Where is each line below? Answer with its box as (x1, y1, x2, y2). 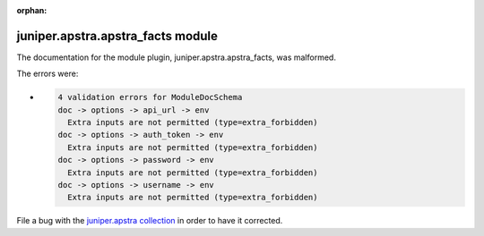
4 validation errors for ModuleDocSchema (57, 92, 243, 103)
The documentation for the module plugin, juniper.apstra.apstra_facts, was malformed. (16, 52, 336, 63)
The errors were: (16, 68, 79, 80)
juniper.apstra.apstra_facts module (16, 28, 219, 44)
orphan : (16, 5, 48, 15)
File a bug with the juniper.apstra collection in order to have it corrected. (16, 215, 283, 226)
